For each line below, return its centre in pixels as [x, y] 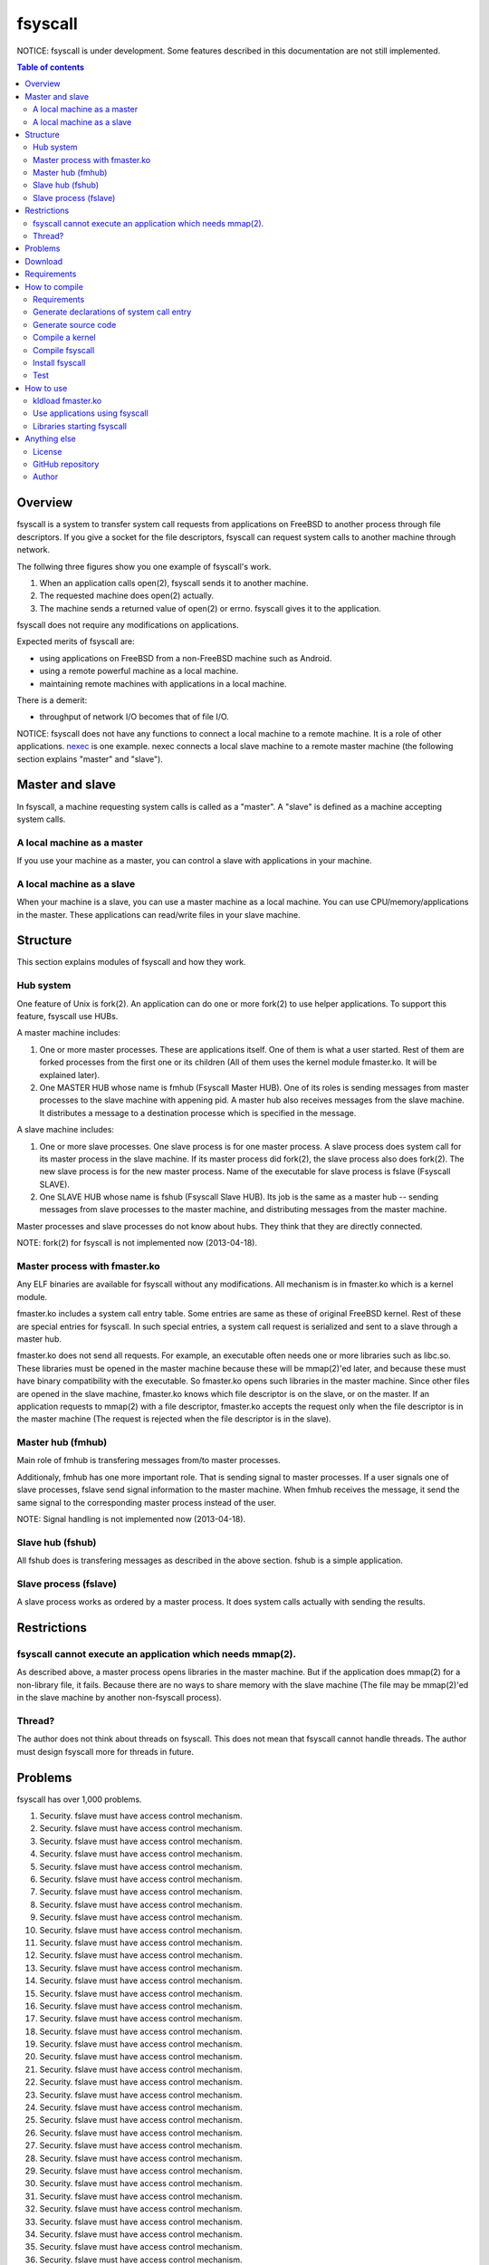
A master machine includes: [69, 1033]
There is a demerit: [52, 700]
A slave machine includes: [66, 1130]
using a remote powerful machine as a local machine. [139, 671]
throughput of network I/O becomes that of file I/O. [134, 717]
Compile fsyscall [64, 350]
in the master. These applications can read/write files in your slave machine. [158, 914]
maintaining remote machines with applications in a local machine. [163, 683]
